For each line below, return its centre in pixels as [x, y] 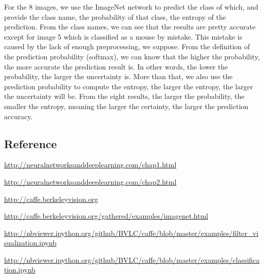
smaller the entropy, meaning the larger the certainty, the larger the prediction [126, 106]
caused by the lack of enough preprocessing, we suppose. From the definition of [127, 46]
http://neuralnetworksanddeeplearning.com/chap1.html [90, 165]
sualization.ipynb [30, 243]
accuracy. [19, 116]
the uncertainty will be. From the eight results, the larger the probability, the [124, 96]
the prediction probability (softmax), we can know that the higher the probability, [132, 56]
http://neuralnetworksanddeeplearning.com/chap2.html [90, 181]
